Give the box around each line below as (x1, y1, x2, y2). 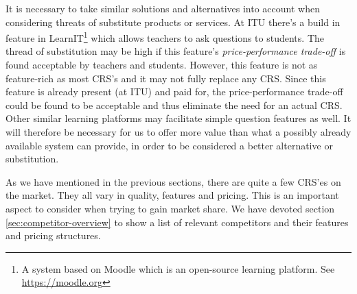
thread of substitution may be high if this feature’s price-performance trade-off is (5, 44, 346, 58)
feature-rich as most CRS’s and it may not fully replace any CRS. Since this (5, 71, 326, 85)
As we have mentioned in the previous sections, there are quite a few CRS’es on (5, 174, 341, 188)
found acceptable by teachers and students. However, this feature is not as (5, 58, 318, 72)
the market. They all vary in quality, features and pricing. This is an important (5, 188, 339, 202)
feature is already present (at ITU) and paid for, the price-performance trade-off (5, 84, 343, 99)
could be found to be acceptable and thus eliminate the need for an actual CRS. (5, 97, 343, 112)
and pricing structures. (5, 228, 101, 243)
